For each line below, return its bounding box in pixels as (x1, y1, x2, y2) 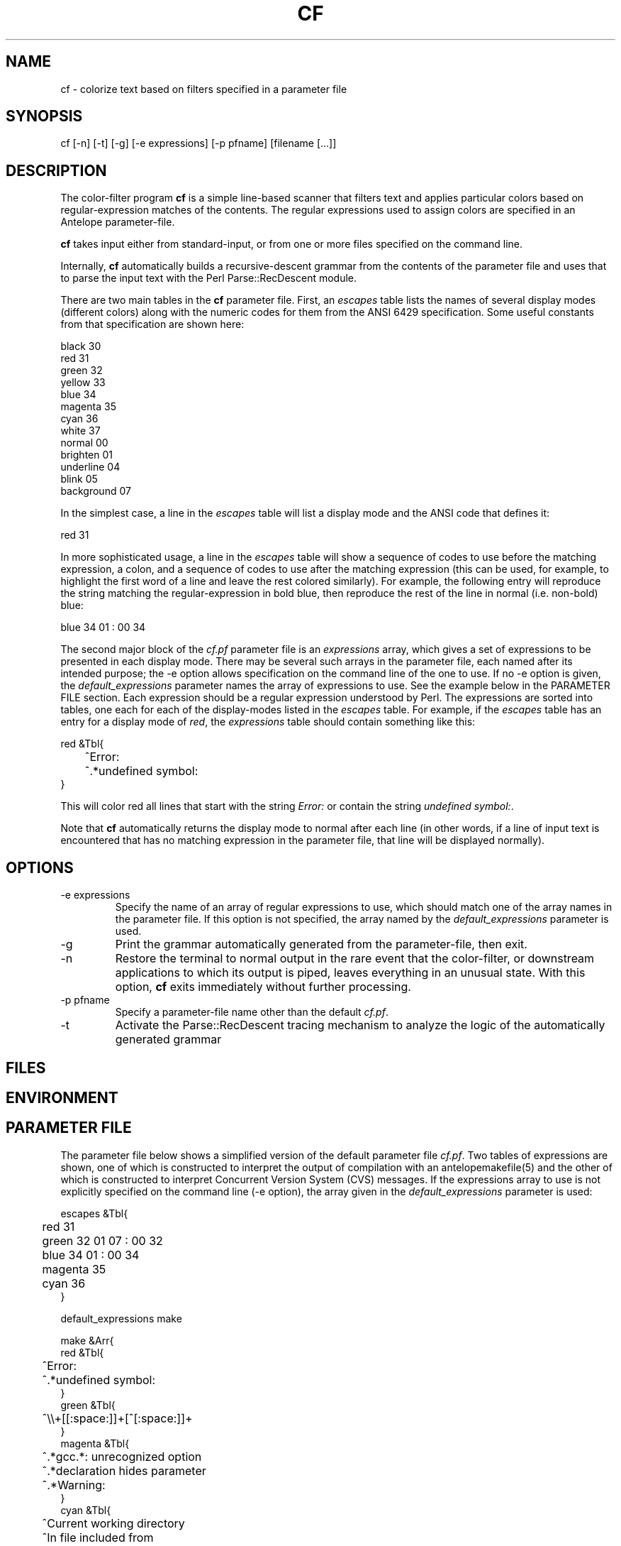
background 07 (60, 485, 131, 498)
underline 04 (60, 461, 121, 473)
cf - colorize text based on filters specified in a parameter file (60, 82, 347, 95)
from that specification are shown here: (60, 318, 245, 331)
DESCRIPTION (6, 161, 107, 180)
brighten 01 (60, 449, 113, 461)
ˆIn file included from (42, 1530, 154, 1545)
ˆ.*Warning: (42, 1477, 106, 1492)
